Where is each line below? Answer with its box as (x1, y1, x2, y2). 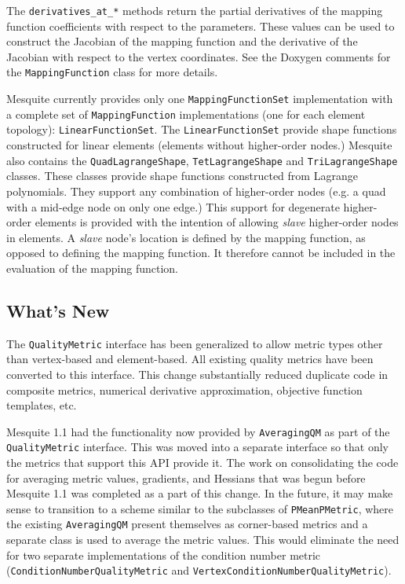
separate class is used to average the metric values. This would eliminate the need (6, 531, 400, 548)
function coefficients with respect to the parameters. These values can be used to (6, 17, 395, 34)
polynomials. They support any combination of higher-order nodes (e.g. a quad (6, 182, 386, 199)
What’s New (6, 298, 110, 322)
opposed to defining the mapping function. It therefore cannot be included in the (6, 244, 396, 261)
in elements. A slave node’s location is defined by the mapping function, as (6, 229, 366, 245)
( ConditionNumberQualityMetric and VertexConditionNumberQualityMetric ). (6, 562, 392, 578)
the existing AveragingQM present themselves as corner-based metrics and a (6, 516, 368, 532)
